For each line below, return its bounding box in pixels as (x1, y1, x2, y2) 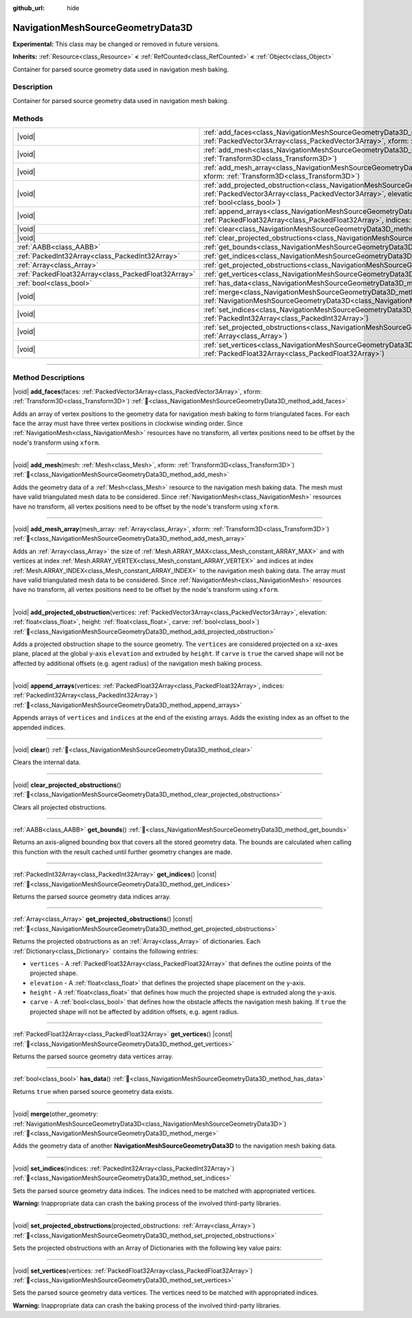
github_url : (12, 4, 45, 12)
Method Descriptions (12, 373, 85, 383)
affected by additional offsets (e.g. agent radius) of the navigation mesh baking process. (12, 659, 263, 667)
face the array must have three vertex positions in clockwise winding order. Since (12, 419, 243, 427)
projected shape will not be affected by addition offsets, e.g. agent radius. (30, 1007, 240, 1016)
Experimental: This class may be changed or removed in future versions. (12, 40, 220, 48)
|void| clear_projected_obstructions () (12, 781, 122, 789)
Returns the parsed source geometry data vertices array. (12, 1052, 174, 1061)
